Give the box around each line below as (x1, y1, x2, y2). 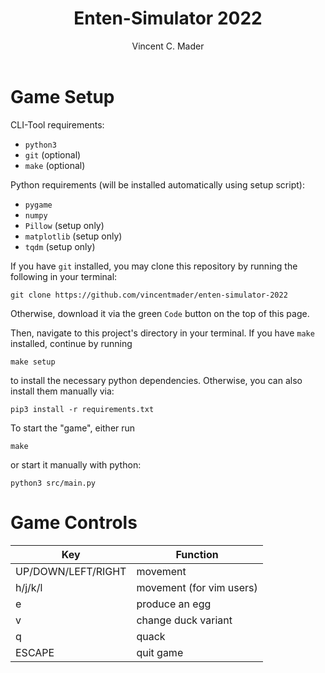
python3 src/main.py (10, 478, 97, 488)
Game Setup (10, 85, 115, 108)
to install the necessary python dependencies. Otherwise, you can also (10, 374, 303, 386)
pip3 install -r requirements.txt (10, 404, 155, 414)
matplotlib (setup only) (24, 230, 123, 242)
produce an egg (136, 597, 212, 611)
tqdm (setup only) (24, 240, 96, 252)
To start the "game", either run (10, 422, 136, 434)
